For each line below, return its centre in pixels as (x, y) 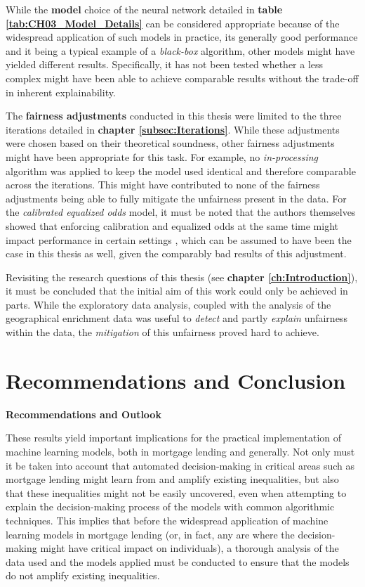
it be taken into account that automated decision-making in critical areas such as (180, 465)
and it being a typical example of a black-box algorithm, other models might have (180, 50)
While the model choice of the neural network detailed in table (144, 9)
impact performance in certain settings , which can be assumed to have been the (179, 239)
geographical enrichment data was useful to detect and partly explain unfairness (177, 318)
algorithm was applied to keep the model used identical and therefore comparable (181, 170)
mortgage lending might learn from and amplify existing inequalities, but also (172, 479)
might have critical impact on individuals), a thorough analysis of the (190, 548)
